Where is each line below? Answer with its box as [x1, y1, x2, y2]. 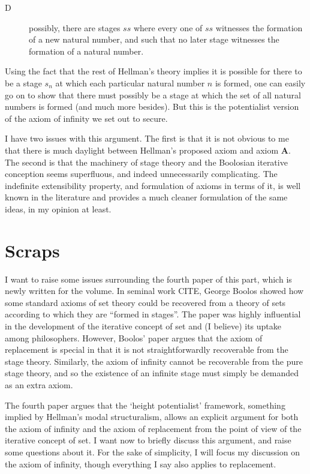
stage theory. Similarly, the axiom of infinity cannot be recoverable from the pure [5, 355, 303, 367]
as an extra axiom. [5, 378, 73, 391]
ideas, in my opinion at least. [5, 202, 112, 215]
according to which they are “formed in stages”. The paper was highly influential [5, 308, 301, 320]
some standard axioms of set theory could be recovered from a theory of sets [5, 296, 286, 308]
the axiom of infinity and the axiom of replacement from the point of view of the [5, 422, 302, 434]
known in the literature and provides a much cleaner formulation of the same [5, 191, 288, 203]
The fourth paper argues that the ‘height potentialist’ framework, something [5, 398, 285, 411]
